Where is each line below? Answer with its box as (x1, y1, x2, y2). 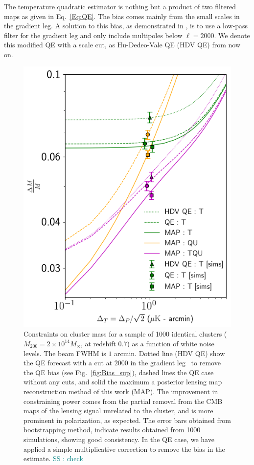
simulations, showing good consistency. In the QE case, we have (23, 434, 214, 444)
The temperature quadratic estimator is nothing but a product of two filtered (4, 1, 236, 11)
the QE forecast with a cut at (23, 358, 113, 368)
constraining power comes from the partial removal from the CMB (23, 396, 223, 406)
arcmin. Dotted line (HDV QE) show (114, 348, 225, 358)
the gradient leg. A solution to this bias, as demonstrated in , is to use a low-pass (4, 21, 248, 31)
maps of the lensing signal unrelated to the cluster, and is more (23, 405, 213, 416)
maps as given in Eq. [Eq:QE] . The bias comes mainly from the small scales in (4, 11, 240, 21)
